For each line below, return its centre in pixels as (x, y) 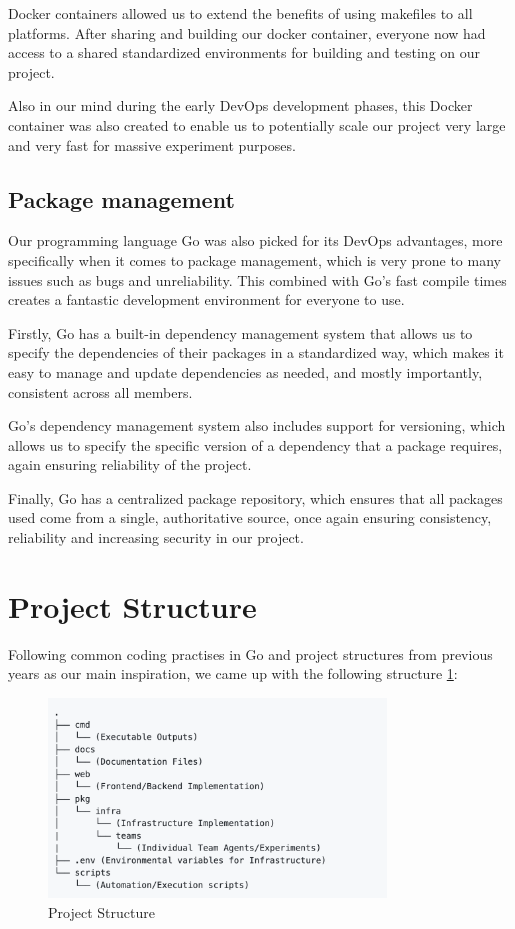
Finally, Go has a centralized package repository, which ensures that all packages (255, 497)
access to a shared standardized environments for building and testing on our (244, 52)
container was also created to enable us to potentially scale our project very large (257, 124)
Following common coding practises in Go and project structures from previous (250, 653)
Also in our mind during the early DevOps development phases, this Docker (240, 105)
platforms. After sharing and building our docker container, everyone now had (247, 32)
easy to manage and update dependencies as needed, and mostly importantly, (245, 371)
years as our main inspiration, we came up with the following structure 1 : (233, 673)
